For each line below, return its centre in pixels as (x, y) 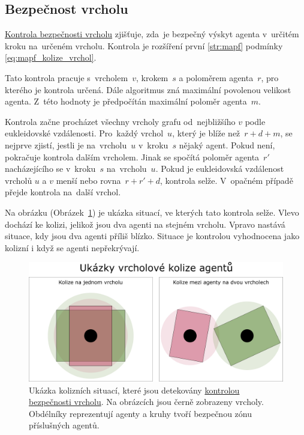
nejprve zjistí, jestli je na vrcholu (66, 144)
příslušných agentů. (64, 425)
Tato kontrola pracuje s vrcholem (67, 77)
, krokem (152, 77)
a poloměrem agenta (216, 77)
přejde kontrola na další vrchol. (63, 192)
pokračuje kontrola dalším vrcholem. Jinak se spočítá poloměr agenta (132, 157)
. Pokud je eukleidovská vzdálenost (220, 169)
